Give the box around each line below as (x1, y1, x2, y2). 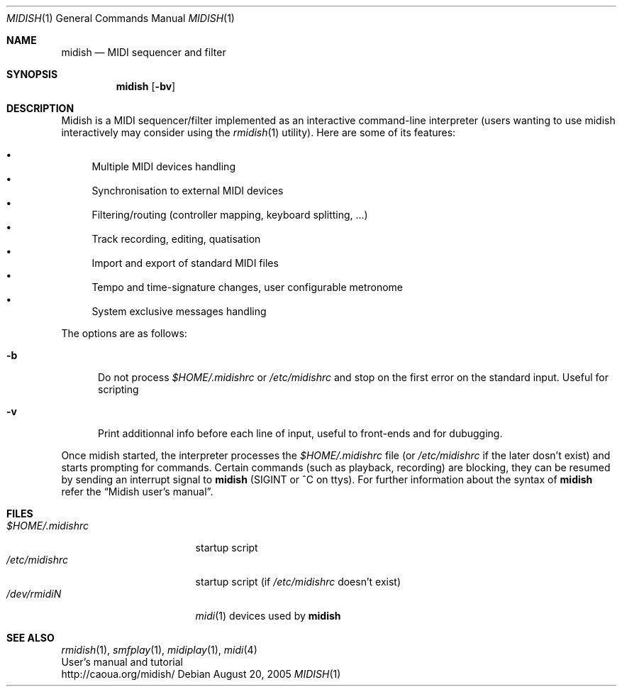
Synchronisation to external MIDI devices (91, 185, 284, 197)
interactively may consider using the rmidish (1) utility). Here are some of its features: (61, 126, 456, 138)
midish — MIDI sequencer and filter (61, 46, 226, 58)
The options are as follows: (61, 327, 187, 339)
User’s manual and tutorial (61, 656, 184, 668)
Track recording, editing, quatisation (91, 233, 261, 245)
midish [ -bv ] (116, 80, 176, 92)
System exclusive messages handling (91, 305, 267, 317)
